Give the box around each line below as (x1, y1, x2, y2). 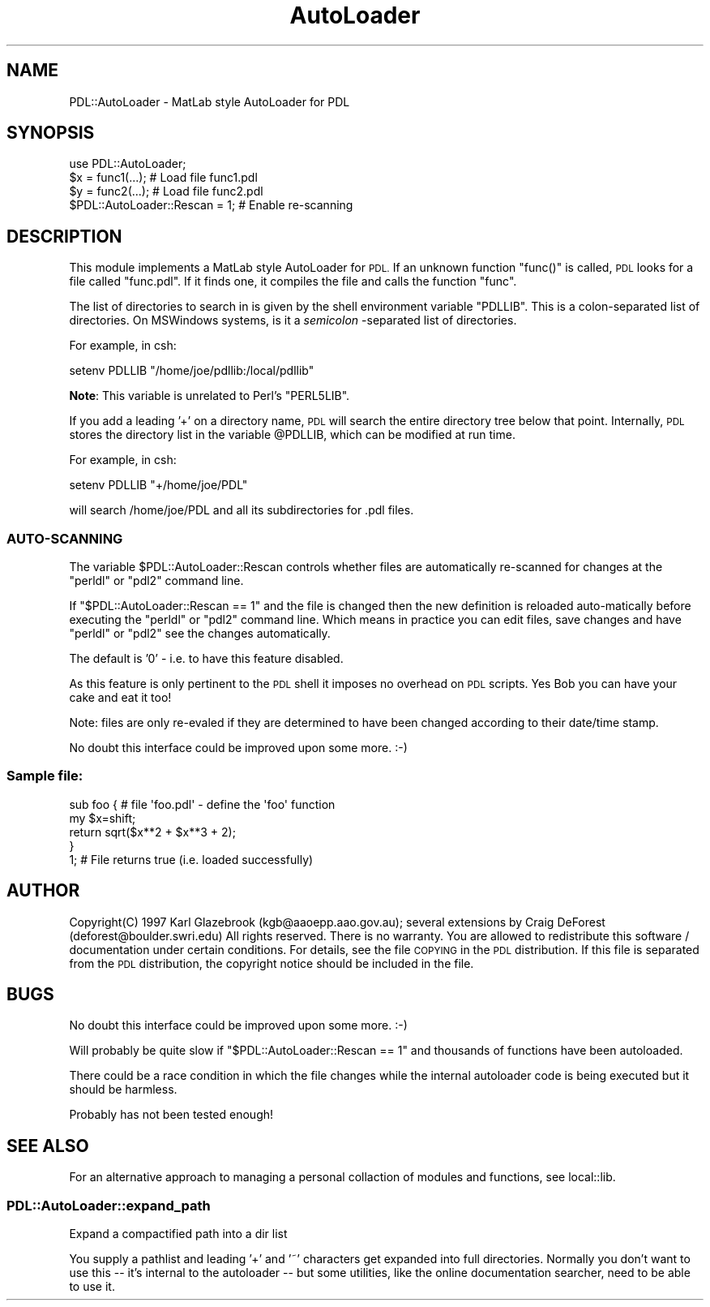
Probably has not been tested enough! (69, 1107, 274, 1122)
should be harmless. (69, 1082, 177, 1097)
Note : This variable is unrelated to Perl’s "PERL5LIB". (69, 389, 350, 403)
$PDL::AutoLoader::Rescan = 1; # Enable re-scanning (69, 198, 353, 213)
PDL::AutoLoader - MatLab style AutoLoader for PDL (69, 94, 350, 109)
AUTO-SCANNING (6, 530, 123, 547)
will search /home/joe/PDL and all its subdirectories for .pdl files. (69, 503, 414, 518)
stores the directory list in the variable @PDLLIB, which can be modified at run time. (69, 428, 515, 442)
